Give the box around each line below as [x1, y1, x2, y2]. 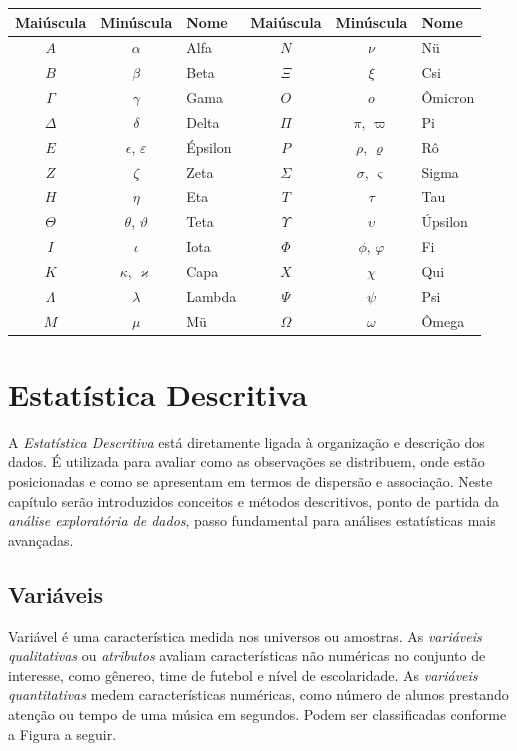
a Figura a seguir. [8, 723, 117, 744]
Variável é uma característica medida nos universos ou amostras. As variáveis [8, 625, 482, 646]
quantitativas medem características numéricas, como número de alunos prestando [8, 684, 509, 705]
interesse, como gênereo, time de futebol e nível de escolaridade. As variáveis [8, 664, 478, 685]
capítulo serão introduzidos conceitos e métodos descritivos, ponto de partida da [8, 490, 500, 511]
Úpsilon [421, 211, 468, 232]
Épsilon [186, 136, 232, 157]
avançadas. [8, 529, 74, 550]
